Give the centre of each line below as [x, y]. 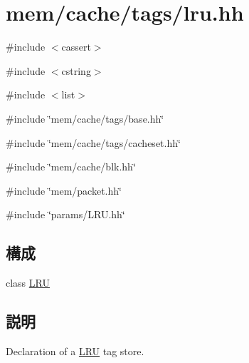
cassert [76, 47]
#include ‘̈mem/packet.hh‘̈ [64, 190]
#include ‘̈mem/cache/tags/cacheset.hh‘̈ [93, 142]
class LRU [28, 283]
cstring [76, 70]
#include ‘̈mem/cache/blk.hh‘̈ [71, 167]
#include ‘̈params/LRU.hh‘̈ [65, 214]
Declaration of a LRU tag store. [75, 351]
